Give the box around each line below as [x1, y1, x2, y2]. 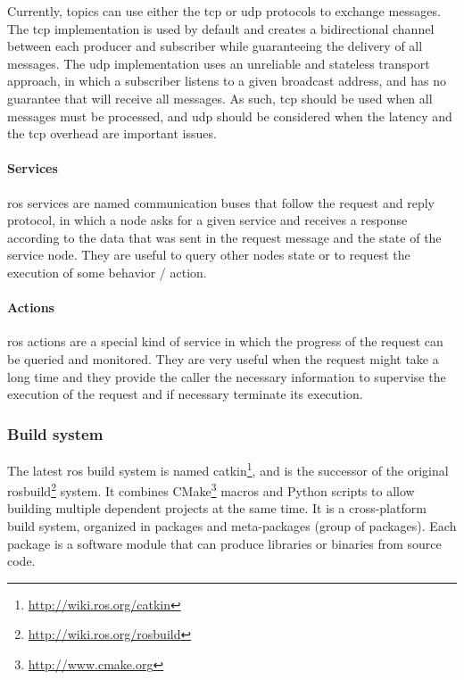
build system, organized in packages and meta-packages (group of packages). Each [7, 517, 457, 535]
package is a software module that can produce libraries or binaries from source [7, 534, 442, 552]
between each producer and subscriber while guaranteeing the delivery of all [7, 37, 423, 55]
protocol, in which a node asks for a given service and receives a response [7, 211, 408, 229]
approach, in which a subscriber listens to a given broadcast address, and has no [7, 71, 446, 90]
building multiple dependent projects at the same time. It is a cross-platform [7, 499, 427, 518]
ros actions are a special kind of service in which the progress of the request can [7, 332, 443, 351]
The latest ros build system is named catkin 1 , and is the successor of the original [7, 458, 449, 479]
